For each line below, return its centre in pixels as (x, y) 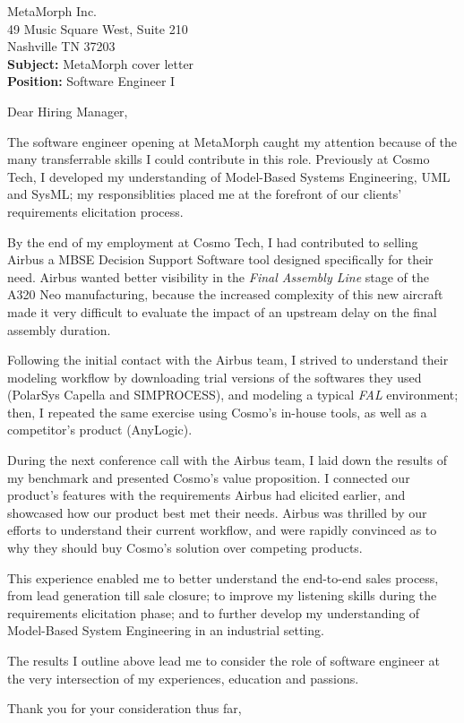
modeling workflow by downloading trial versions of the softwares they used (215, 377)
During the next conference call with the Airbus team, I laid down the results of (227, 460)
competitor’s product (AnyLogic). (100, 430)
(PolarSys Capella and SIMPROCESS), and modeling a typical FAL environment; (233, 395)
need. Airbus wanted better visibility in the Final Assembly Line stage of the (218, 276)
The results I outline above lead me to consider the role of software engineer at (224, 660)
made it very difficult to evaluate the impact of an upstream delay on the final (222, 311)
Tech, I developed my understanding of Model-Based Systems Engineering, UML (229, 176)
